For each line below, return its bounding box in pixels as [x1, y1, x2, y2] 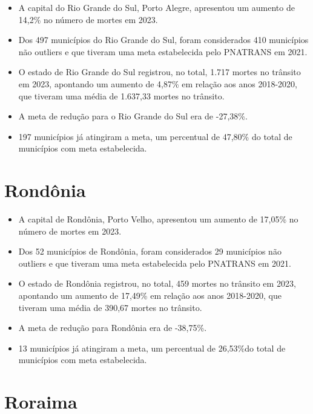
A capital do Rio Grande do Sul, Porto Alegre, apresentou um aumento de [18, 1, 295, 13]
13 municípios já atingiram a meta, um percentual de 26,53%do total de [18, 341, 286, 354]
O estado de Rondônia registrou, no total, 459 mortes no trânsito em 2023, [18, 277, 296, 290]
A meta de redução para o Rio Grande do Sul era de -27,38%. [18, 110, 248, 122]
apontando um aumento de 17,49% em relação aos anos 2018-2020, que [18, 289, 282, 302]
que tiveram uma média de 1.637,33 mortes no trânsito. [18, 89, 225, 102]
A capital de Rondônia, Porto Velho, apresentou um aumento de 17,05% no [18, 213, 298, 225]
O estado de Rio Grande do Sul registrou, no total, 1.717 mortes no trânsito [18, 65, 301, 78]
